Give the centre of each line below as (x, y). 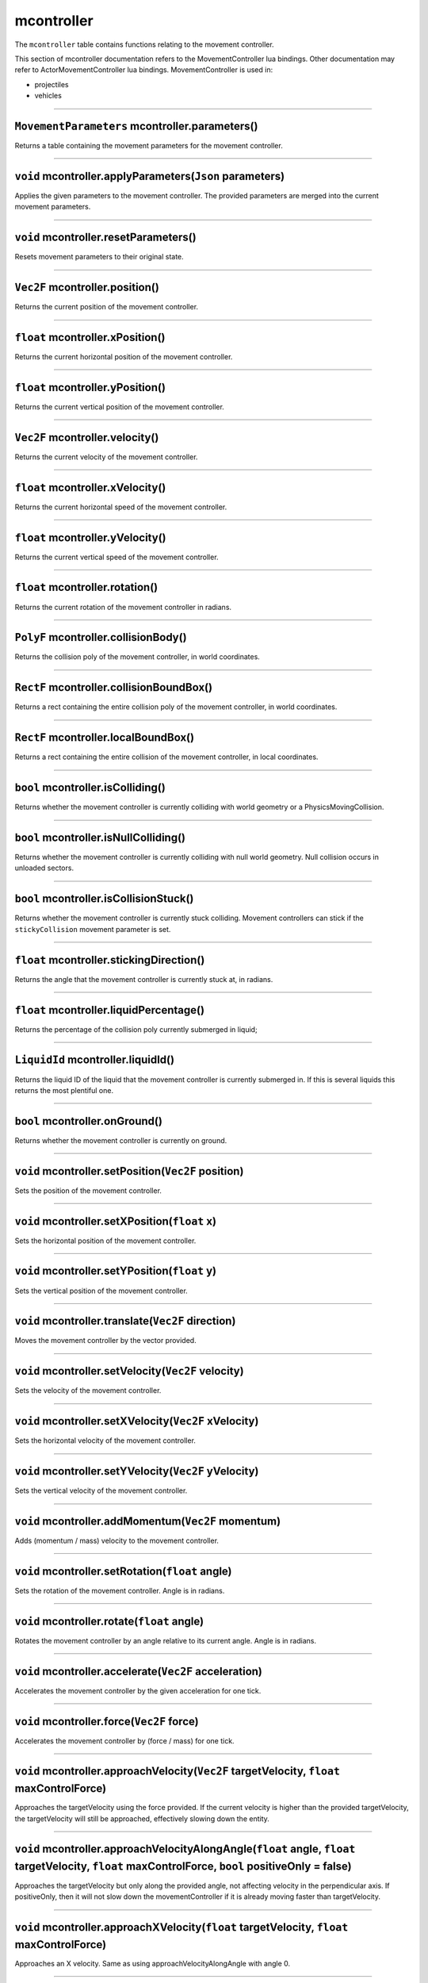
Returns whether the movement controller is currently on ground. (121, 1140)
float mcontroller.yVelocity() (90, 537)
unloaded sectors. (44, 868)
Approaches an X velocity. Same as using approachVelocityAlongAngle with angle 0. (153, 1963)
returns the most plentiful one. (64, 1090)
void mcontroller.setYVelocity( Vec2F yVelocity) (137, 1471)
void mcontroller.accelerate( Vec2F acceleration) (139, 1671)
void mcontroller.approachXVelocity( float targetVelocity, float (182, 1927)
